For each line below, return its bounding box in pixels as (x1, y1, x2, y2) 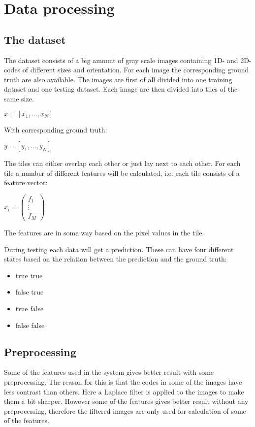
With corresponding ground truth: (4, 124, 107, 134)
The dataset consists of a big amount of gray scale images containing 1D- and (4, 55, 238, 65)
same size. (4, 93, 34, 103)
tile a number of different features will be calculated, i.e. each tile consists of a (4, 167, 240, 178)
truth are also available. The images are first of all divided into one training (4, 74, 232, 84)
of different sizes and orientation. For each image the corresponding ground (22, 65, 249, 75)
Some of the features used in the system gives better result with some (4, 367, 214, 377)
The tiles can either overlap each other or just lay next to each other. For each (4, 158, 241, 168)
